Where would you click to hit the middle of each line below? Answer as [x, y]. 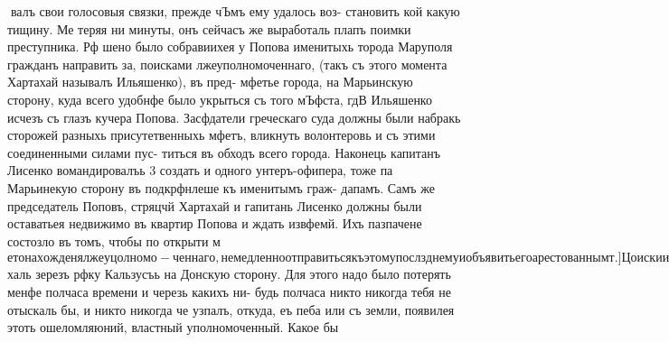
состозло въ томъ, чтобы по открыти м [114, 240]
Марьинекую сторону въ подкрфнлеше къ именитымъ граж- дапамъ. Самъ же [221, 187]
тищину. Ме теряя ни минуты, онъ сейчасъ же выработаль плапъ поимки [209, 28]
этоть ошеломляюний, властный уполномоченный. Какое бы [173, 327]
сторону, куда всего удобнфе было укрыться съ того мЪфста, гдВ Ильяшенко [220, 99]
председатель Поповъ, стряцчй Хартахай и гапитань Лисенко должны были [215, 205]
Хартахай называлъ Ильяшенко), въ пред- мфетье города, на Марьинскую [210, 82]
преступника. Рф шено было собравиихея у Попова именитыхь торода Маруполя [230, 46]
